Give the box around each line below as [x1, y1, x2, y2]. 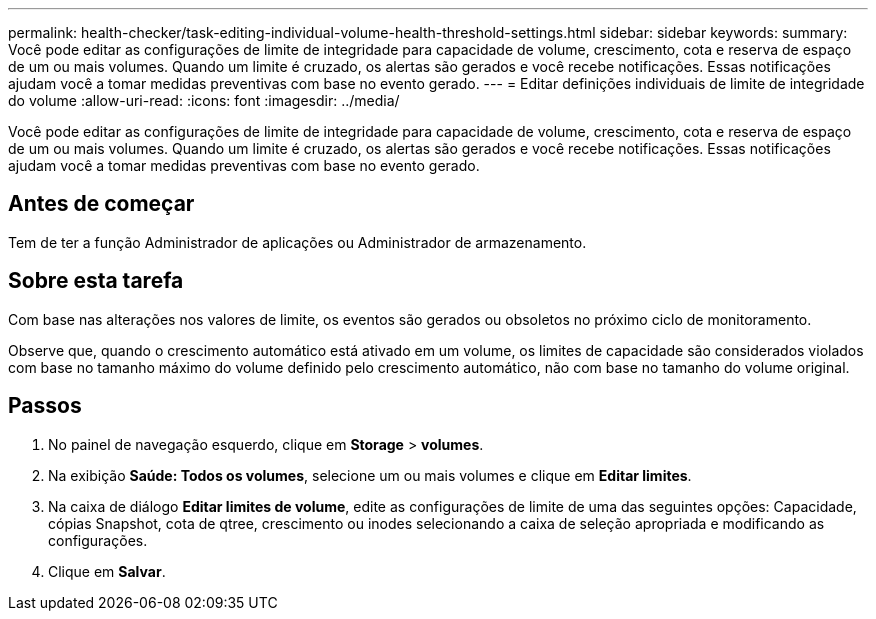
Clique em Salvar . [48, 562, 166, 580]
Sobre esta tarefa [8, 268, 184, 294]
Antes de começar [8, 191, 195, 217]
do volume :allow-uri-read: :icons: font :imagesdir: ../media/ [8, 92, 400, 109]
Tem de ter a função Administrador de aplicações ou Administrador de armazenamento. [8, 233, 587, 251]
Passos [8, 393, 82, 419]
